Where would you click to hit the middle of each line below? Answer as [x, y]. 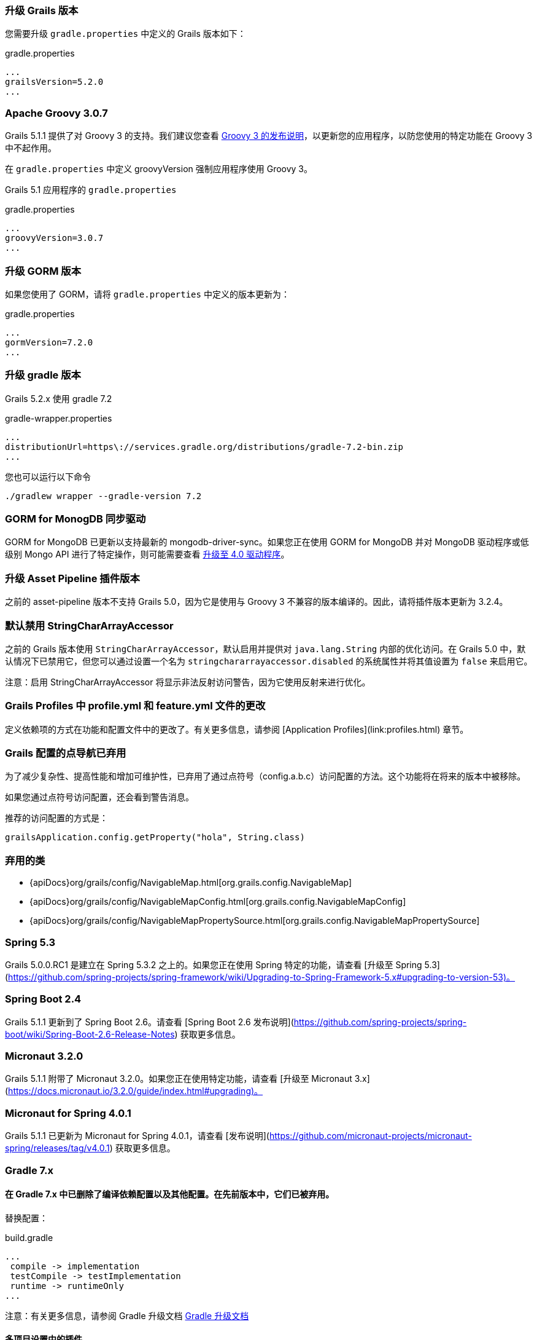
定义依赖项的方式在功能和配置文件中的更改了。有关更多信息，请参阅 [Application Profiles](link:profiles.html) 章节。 [237, 729]
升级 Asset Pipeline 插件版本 [72, 578]
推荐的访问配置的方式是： [56, 818]
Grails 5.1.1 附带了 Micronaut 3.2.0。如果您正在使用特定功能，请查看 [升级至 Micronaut [179, 1079]
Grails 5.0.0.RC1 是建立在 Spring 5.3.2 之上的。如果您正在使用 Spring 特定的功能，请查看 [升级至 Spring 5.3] [222, 964]
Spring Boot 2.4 [43, 999]
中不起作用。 [31, 148]
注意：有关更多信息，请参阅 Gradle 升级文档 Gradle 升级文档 [127, 1315]
